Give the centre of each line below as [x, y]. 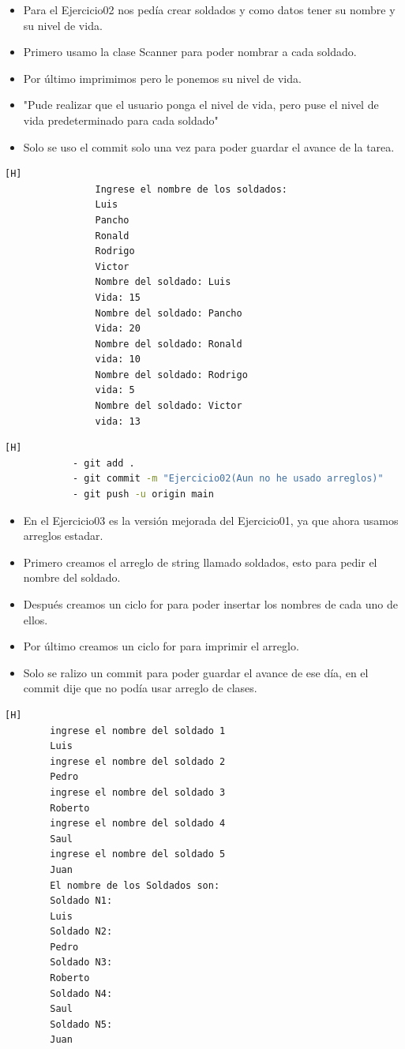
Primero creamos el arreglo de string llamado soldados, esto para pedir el [200, 562]
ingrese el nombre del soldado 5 [138, 854]
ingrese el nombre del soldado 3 [138, 792]
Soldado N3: [81, 963]
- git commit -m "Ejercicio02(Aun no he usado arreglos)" [228, 479]
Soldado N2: [81, 932]
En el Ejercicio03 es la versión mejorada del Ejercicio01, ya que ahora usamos [211, 520]
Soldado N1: [81, 901]
